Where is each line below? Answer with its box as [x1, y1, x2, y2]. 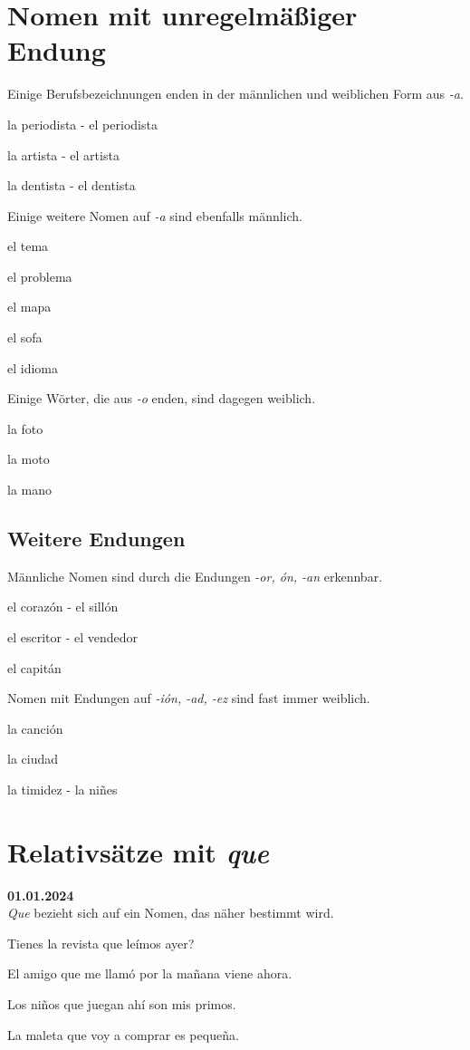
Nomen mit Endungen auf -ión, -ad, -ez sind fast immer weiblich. [7, 689, 370, 708]
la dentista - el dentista [7, 176, 136, 195]
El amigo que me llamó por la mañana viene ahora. [7, 964, 293, 983]
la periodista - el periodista [7, 114, 158, 133]
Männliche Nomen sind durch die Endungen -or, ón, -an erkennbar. [7, 566, 383, 585]
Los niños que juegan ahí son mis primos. [7, 995, 236, 1014]
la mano [7, 480, 52, 499]
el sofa [7, 328, 43, 347]
